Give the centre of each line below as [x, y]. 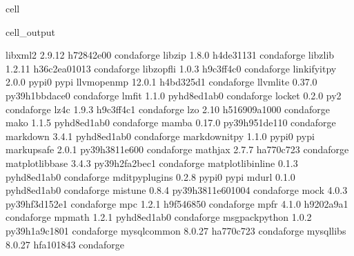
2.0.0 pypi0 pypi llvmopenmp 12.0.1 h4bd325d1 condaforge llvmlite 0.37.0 [161, 82]
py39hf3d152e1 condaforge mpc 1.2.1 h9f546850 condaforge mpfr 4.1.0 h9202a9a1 [177, 203]
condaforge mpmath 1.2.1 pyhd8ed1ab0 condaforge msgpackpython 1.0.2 [159, 217]
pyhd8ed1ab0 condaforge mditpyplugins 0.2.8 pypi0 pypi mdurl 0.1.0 [150, 176]
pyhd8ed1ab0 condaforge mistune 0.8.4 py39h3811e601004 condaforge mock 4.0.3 [177, 190]
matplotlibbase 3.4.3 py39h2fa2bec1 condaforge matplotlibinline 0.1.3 [152, 163]
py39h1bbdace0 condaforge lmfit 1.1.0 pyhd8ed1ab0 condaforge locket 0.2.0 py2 [174, 95]
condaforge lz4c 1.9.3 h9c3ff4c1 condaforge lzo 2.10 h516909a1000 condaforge [168, 109]
